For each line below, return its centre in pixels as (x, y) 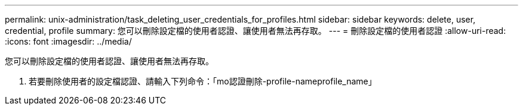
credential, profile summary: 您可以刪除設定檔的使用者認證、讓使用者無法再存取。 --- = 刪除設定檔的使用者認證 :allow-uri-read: (256, 31)
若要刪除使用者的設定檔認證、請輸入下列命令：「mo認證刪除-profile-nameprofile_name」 (203, 81)
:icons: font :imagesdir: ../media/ (68, 41)
